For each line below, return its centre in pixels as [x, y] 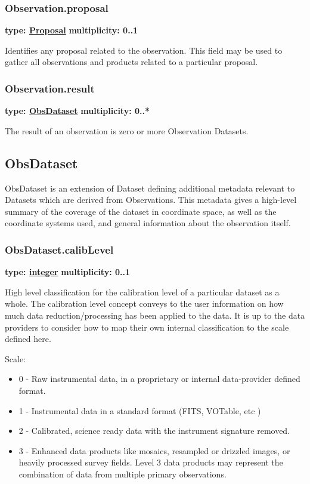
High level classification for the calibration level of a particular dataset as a [142, 292]
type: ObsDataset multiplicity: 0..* [77, 111]
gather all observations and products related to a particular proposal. [131, 62]
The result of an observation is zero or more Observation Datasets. [127, 130]
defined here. [28, 339]
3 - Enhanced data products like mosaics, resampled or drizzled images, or [154, 450]
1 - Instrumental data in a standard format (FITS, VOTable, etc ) [140, 410]
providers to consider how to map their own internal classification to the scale [147, 327]
